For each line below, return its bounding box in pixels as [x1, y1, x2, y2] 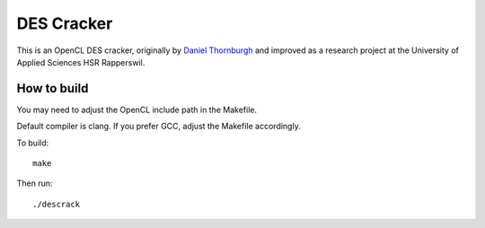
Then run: [16, 178, 53, 189]
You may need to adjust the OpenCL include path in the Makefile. [16, 104, 258, 115]
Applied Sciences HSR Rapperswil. [16, 57, 145, 67]
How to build [16, 81, 89, 96]
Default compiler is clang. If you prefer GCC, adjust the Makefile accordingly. [16, 121, 301, 132]
